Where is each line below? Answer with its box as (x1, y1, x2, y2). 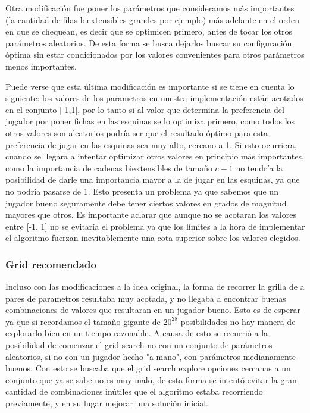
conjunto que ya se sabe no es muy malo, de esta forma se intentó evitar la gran (5, 373, 297, 386)
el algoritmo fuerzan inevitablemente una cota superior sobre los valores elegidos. (5, 231, 300, 244)
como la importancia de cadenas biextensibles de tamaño (5, 161, 212, 174)
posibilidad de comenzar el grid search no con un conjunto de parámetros (5, 339, 273, 351)
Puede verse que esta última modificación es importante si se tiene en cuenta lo (5, 80, 295, 92)
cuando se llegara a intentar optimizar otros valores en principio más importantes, (5, 150, 304, 162)
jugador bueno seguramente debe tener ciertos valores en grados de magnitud (5, 196, 287, 209)
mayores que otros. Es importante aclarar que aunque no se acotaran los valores (5, 208, 296, 221)
